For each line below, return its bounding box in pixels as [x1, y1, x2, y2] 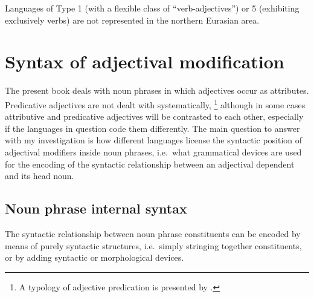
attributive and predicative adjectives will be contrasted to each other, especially [5, 110, 304, 123]
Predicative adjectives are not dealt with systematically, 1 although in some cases [5, 96, 306, 111]
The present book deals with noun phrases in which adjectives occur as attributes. [5, 84, 309, 97]
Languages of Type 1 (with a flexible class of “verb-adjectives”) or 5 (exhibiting [5, 2, 300, 14]
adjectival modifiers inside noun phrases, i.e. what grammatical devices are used [5, 145, 302, 158]
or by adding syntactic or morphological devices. [5, 251, 184, 264]
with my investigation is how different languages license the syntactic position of [5, 134, 303, 146]
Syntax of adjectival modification [5, 49, 284, 74]
